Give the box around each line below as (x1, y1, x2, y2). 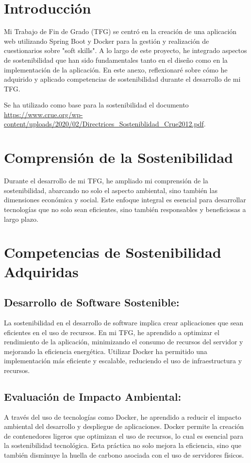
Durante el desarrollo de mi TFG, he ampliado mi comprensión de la (4, 176, 208, 186)
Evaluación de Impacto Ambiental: (4, 389, 182, 404)
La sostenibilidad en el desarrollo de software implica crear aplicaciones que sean (4, 317, 244, 327)
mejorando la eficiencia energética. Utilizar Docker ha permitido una (4, 346, 207, 356)
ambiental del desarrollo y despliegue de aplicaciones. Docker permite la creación (4, 421, 244, 431)
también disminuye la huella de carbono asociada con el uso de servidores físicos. (4, 450, 244, 460)
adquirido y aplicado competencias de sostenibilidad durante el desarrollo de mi (4, 74, 241, 84)
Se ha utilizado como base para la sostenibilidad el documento (4, 100, 189, 110)
